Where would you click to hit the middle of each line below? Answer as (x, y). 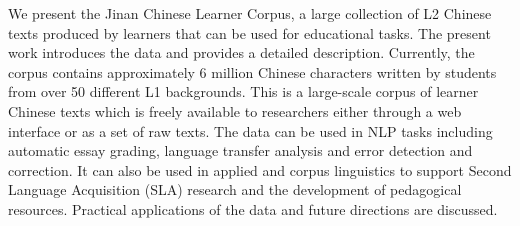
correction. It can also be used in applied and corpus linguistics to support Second (260, 169)
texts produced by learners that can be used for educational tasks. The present (249, 32)
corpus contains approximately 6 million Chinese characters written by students (252, 71)
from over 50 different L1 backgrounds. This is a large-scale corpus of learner (243, 91)
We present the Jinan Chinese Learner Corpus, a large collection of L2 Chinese (250, 13)
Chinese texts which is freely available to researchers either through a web (235, 110)
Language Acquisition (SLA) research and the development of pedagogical (235, 189)
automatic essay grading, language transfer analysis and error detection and (240, 150)
